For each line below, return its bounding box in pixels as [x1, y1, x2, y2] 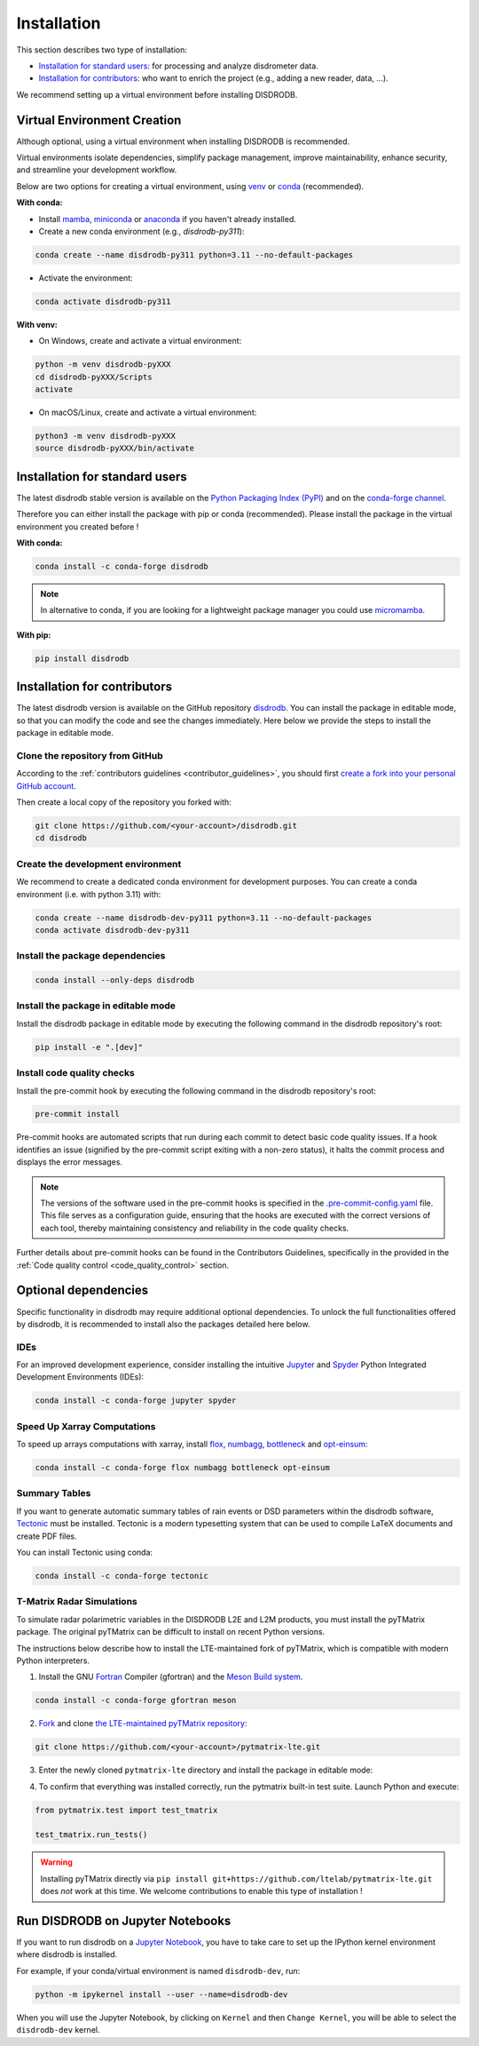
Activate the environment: [38, 272, 133, 283]
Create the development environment [16, 857, 182, 870]
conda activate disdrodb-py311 [35, 296, 172, 307]
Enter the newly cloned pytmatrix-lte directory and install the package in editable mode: [38, 1764, 373, 1776]
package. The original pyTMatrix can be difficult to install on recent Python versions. [16, 1627, 326, 1637]
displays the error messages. [16, 1157, 123, 1167]
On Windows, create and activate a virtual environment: [38, 336, 242, 346]
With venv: [16, 319, 58, 330]
